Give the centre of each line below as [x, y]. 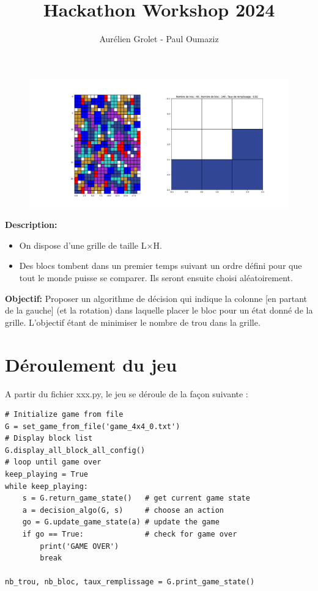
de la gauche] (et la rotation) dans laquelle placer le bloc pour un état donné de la [159, 310]
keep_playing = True [47, 475]
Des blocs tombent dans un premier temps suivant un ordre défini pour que [161, 266]
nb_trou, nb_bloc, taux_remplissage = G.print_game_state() [130, 582]
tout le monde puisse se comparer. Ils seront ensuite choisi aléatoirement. [156, 278]
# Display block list [49, 439]
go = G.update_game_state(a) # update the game [121, 522]
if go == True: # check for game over [130, 534]
